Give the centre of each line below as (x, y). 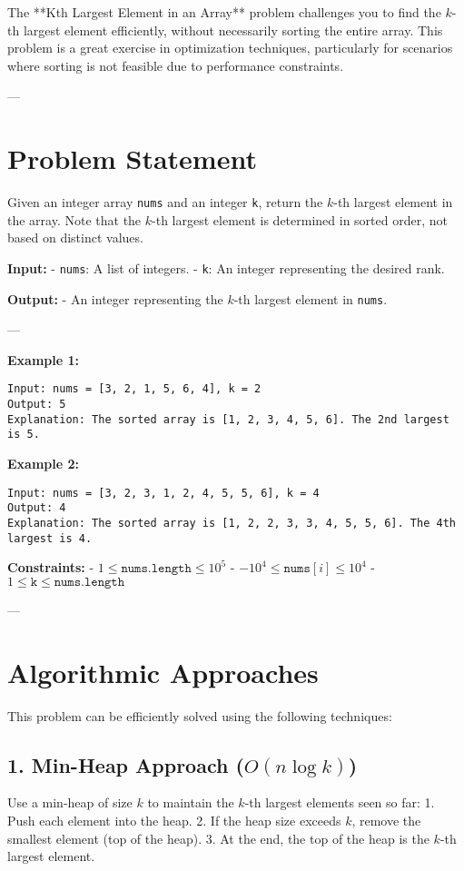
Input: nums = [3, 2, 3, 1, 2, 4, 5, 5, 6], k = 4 (163, 493)
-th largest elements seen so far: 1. (340, 802)
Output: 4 (37, 508)
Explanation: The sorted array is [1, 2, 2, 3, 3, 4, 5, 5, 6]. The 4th (232, 523)
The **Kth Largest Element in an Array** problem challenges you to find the (224, 12)
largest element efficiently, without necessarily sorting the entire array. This (233, 30)
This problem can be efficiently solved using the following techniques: (200, 715)
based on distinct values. (75, 238)
